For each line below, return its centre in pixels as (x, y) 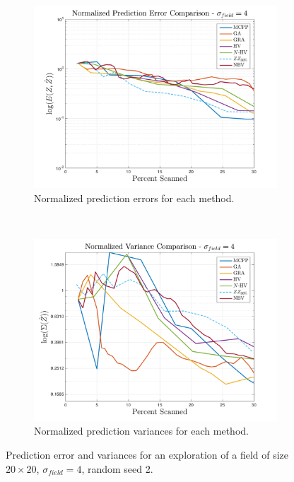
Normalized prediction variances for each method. (141, 431)
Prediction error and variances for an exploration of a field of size (147, 454)
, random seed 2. (117, 468)
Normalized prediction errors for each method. (134, 198)
